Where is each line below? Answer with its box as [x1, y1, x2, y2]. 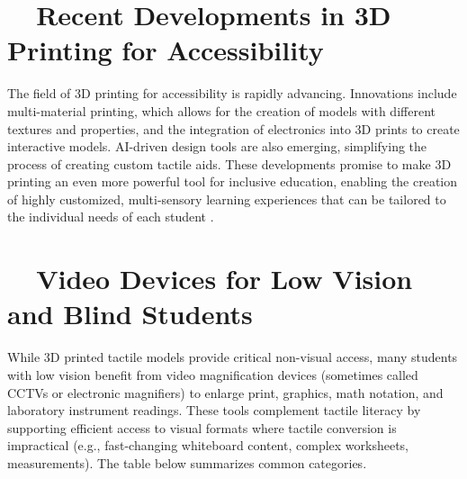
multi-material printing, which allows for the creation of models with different [7, 101, 436, 120]
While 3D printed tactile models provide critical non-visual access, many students [7, 348, 458, 366]
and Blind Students [7, 295, 253, 332]
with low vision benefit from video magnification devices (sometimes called [7, 365, 418, 384]
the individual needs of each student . [7, 207, 214, 226]
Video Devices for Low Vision [36, 260, 413, 297]
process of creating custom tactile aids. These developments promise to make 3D [7, 154, 452, 173]
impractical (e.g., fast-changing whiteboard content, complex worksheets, [7, 436, 409, 455]
